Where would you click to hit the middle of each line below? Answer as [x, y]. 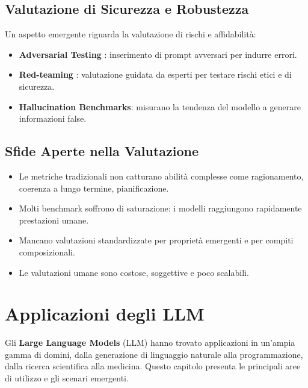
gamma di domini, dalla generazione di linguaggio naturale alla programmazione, [154, 354]
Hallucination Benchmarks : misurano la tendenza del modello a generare [160, 106]
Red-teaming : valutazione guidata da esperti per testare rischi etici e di [155, 74]
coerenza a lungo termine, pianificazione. [94, 188]
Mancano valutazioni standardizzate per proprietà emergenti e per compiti [156, 240]
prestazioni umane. [54, 220]
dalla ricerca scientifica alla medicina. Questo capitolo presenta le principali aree [153, 366]
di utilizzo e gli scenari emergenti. [67, 378]
